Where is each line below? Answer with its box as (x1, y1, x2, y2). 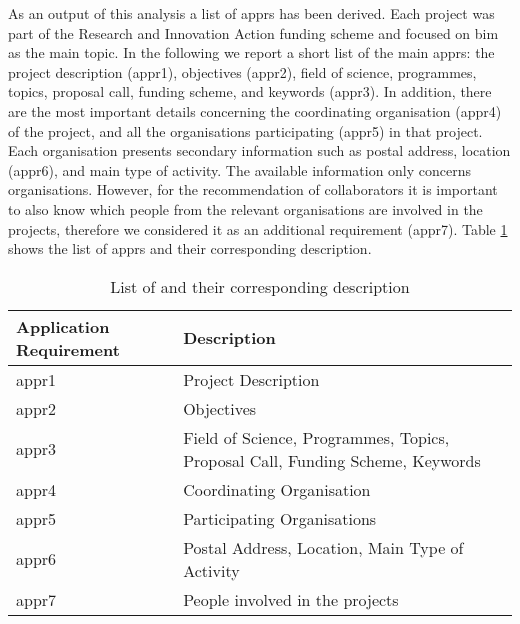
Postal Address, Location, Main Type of (183, 535, 464, 559)
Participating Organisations (183, 506, 377, 530)
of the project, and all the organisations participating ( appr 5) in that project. (8, 120, 483, 141)
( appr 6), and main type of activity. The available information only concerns (8, 159, 472, 180)
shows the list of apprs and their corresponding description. (8, 238, 372, 259)
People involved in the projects (183, 587, 399, 611)
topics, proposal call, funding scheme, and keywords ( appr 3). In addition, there (8, 81, 492, 102)
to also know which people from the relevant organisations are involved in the (8, 198, 483, 219)
